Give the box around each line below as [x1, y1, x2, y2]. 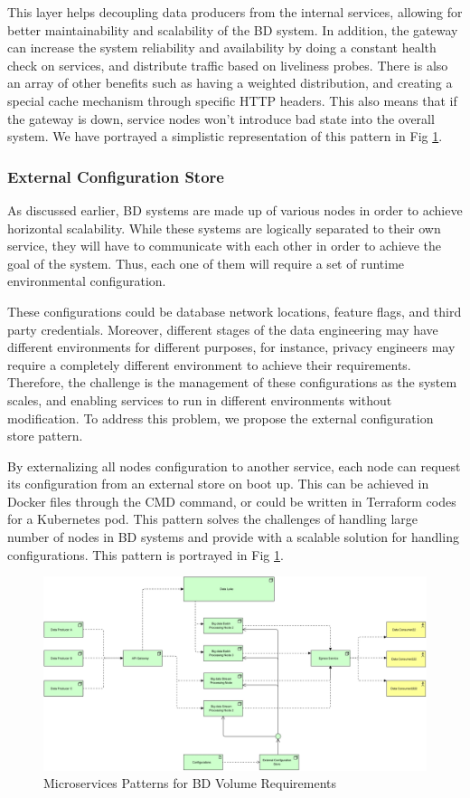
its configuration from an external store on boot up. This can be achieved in [7, 474, 429, 493]
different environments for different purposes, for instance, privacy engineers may [7, 337, 456, 356]
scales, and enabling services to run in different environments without [7, 390, 392, 409]
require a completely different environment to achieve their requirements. [7, 355, 411, 374]
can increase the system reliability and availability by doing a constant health [7, 38, 437, 57]
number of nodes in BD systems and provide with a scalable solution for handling [7, 527, 459, 546]
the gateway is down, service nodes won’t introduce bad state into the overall [7, 109, 435, 128]
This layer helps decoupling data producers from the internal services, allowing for [7, 3, 463, 21]
